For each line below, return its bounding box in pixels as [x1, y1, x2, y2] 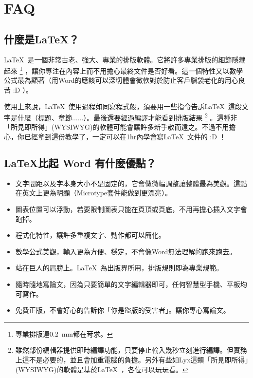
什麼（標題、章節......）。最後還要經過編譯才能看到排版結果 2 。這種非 [17, 111, 237, 122]
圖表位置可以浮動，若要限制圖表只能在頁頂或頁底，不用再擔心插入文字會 [15, 204, 247, 214]
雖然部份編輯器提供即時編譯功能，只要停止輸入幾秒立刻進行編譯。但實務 [15, 345, 247, 355]
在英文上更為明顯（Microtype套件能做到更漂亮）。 [15, 188, 172, 198]
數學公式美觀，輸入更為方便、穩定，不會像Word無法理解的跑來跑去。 [15, 246, 236, 256]
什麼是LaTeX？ [4, 31, 79, 46]
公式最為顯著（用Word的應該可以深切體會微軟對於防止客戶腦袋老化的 [4, 75, 225, 85]
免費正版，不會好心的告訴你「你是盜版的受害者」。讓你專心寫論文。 [15, 305, 230, 315]
